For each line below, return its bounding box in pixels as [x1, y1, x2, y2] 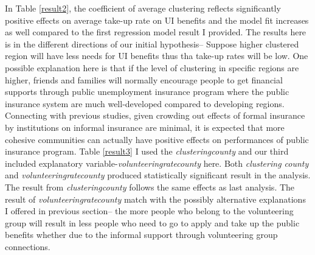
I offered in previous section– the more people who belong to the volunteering [5, 204, 294, 217]
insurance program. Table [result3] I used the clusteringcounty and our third [5, 145, 289, 158]
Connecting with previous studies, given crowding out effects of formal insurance [5, 109, 305, 122]
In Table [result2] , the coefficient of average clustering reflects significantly [5, 2, 281, 14]
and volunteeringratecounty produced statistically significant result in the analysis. [5, 169, 311, 181]
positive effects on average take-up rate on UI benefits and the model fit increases [5, 13, 309, 26]
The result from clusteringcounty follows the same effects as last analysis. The [5, 180, 295, 193]
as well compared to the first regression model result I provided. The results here [5, 26, 306, 38]
